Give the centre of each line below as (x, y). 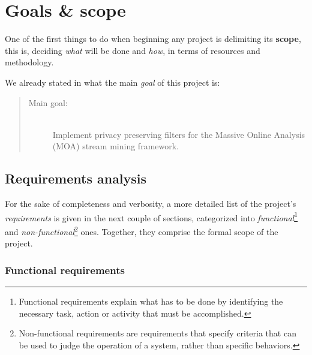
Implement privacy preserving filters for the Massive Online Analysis (179, 134)
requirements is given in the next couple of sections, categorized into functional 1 (151, 216)
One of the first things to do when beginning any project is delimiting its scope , (153, 39)
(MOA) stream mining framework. (115, 146)
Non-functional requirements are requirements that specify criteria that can (157, 333)
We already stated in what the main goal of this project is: (112, 82)
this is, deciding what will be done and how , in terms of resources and (133, 50)
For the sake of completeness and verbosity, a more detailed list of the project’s (151, 204)
